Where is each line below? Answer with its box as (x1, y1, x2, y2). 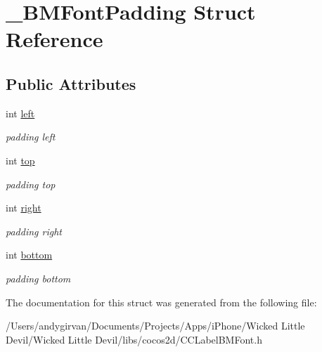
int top (6, 152, 35, 167)
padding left (6, 129, 56, 144)
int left (6, 105, 35, 120)
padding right (6, 223, 62, 238)
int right (6, 200, 41, 215)
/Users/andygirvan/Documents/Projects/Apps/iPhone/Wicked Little (6, 318, 305, 333)
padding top (6, 176, 56, 191)
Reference (6, 25, 103, 53)
